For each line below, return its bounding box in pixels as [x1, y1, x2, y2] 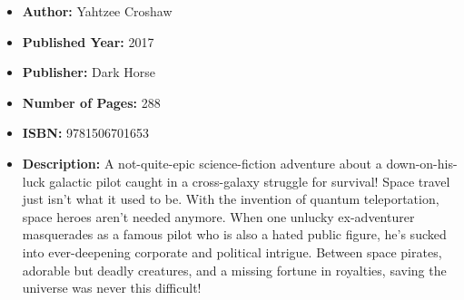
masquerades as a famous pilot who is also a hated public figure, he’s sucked [22, 225, 447, 244]
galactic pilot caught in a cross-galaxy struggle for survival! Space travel [49, 171, 450, 190]
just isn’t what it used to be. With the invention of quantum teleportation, [22, 189, 439, 208]
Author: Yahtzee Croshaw [22, 2, 173, 20]
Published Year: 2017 [22, 32, 154, 51]
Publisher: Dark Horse [22, 63, 156, 82]
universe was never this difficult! [22, 278, 202, 297]
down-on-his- [386, 153, 458, 172]
